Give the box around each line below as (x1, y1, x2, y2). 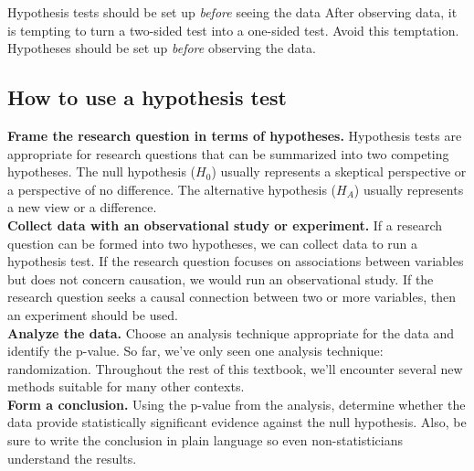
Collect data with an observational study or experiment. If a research (7, 215, 442, 234)
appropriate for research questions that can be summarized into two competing (7, 144, 449, 163)
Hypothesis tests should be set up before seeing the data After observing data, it (7, 3, 458, 21)
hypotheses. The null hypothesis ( (7, 162, 196, 181)
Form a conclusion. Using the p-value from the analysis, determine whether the (7, 394, 466, 413)
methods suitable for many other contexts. (7, 377, 245, 396)
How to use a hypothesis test (7, 83, 287, 112)
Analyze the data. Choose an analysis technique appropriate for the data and (7, 323, 455, 342)
